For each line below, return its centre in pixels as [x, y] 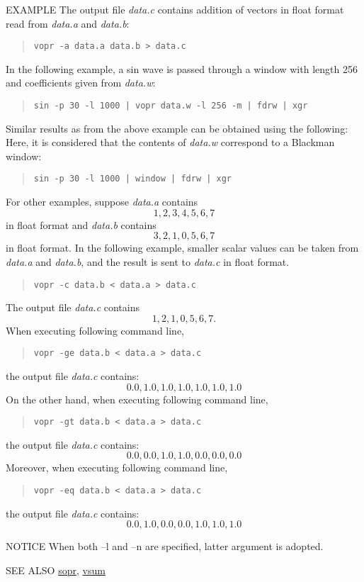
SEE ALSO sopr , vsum [56, 570]
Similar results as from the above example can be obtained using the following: [177, 128]
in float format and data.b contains [81, 224]
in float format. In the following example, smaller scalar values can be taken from [182, 248]
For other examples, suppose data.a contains [102, 202]
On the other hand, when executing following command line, [137, 399]
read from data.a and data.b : [68, 23]
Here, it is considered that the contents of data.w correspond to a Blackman [170, 142]
